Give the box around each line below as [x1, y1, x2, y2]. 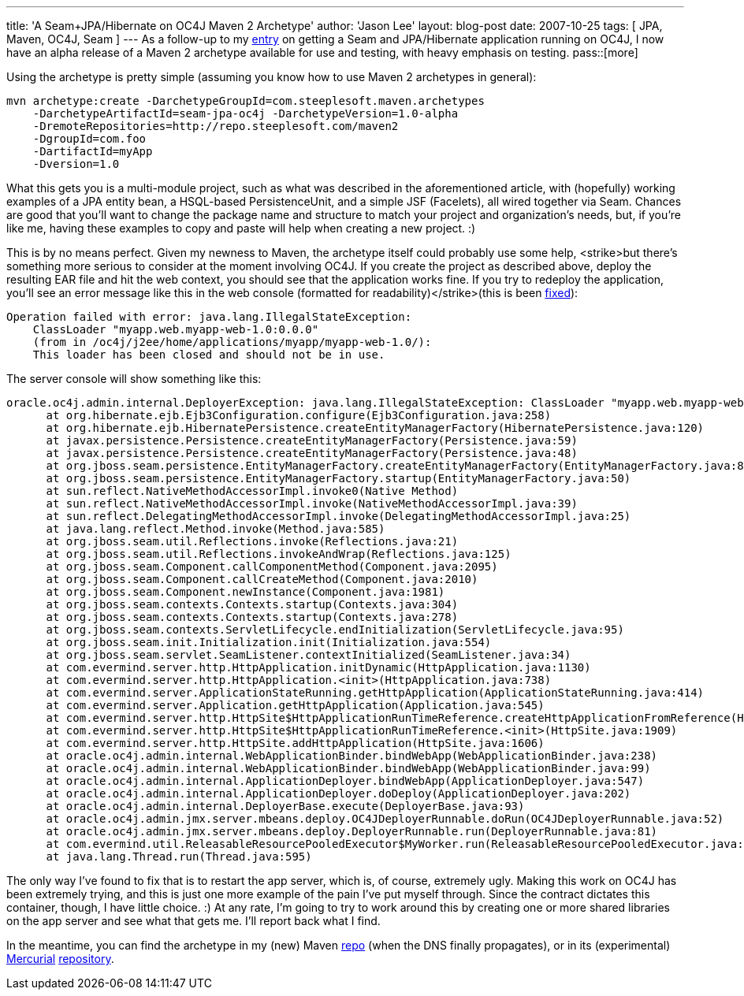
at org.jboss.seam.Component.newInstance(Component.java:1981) [46, 585, 445, 598]
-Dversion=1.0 [32, 158, 120, 170]
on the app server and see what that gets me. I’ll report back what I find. [6, 914, 381, 927]
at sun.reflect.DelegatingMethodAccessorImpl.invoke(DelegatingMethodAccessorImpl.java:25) [46, 510, 631, 522]
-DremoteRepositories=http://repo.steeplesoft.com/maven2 [32, 120, 399, 132]
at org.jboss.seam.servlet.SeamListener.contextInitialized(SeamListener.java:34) [46, 649, 571, 661]
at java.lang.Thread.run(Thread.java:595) [46, 850, 312, 863]
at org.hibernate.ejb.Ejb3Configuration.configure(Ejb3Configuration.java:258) [46, 409, 552, 422]
